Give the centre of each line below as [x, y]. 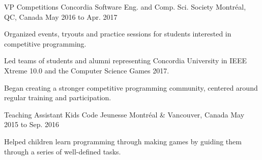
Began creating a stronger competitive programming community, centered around [131, 87]
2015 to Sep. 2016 [32, 124]
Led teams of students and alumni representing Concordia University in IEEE [125, 61]
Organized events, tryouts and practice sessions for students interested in [118, 34]
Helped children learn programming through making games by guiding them [123, 141]
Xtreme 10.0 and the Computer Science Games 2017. [87, 70]
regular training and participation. [58, 97]
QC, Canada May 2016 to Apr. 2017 [61, 16]
